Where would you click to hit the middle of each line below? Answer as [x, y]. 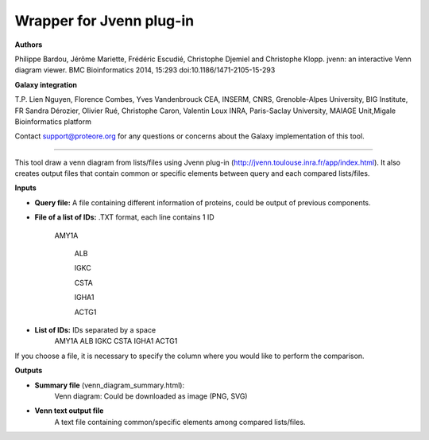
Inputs [26, 188]
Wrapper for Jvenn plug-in [104, 21]
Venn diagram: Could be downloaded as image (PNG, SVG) [151, 396]
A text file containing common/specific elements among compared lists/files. [180, 422]
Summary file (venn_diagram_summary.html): [110, 385]
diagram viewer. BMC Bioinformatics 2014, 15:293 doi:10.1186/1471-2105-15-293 [145, 70]
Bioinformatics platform [53, 121]
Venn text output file [69, 411]
